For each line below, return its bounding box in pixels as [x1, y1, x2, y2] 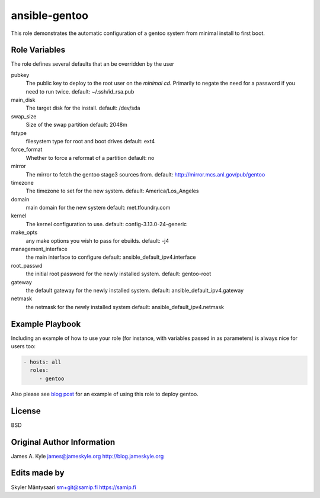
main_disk [11, 97, 36, 104]
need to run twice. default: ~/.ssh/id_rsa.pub [25, 88, 135, 95]
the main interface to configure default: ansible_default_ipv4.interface [25, 253, 196, 261]
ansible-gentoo [11, 9, 89, 22]
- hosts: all [23, 359, 62, 365]
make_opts [11, 229, 38, 236]
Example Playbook [11, 319, 81, 329]
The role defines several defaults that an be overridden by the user [11, 60, 174, 68]
